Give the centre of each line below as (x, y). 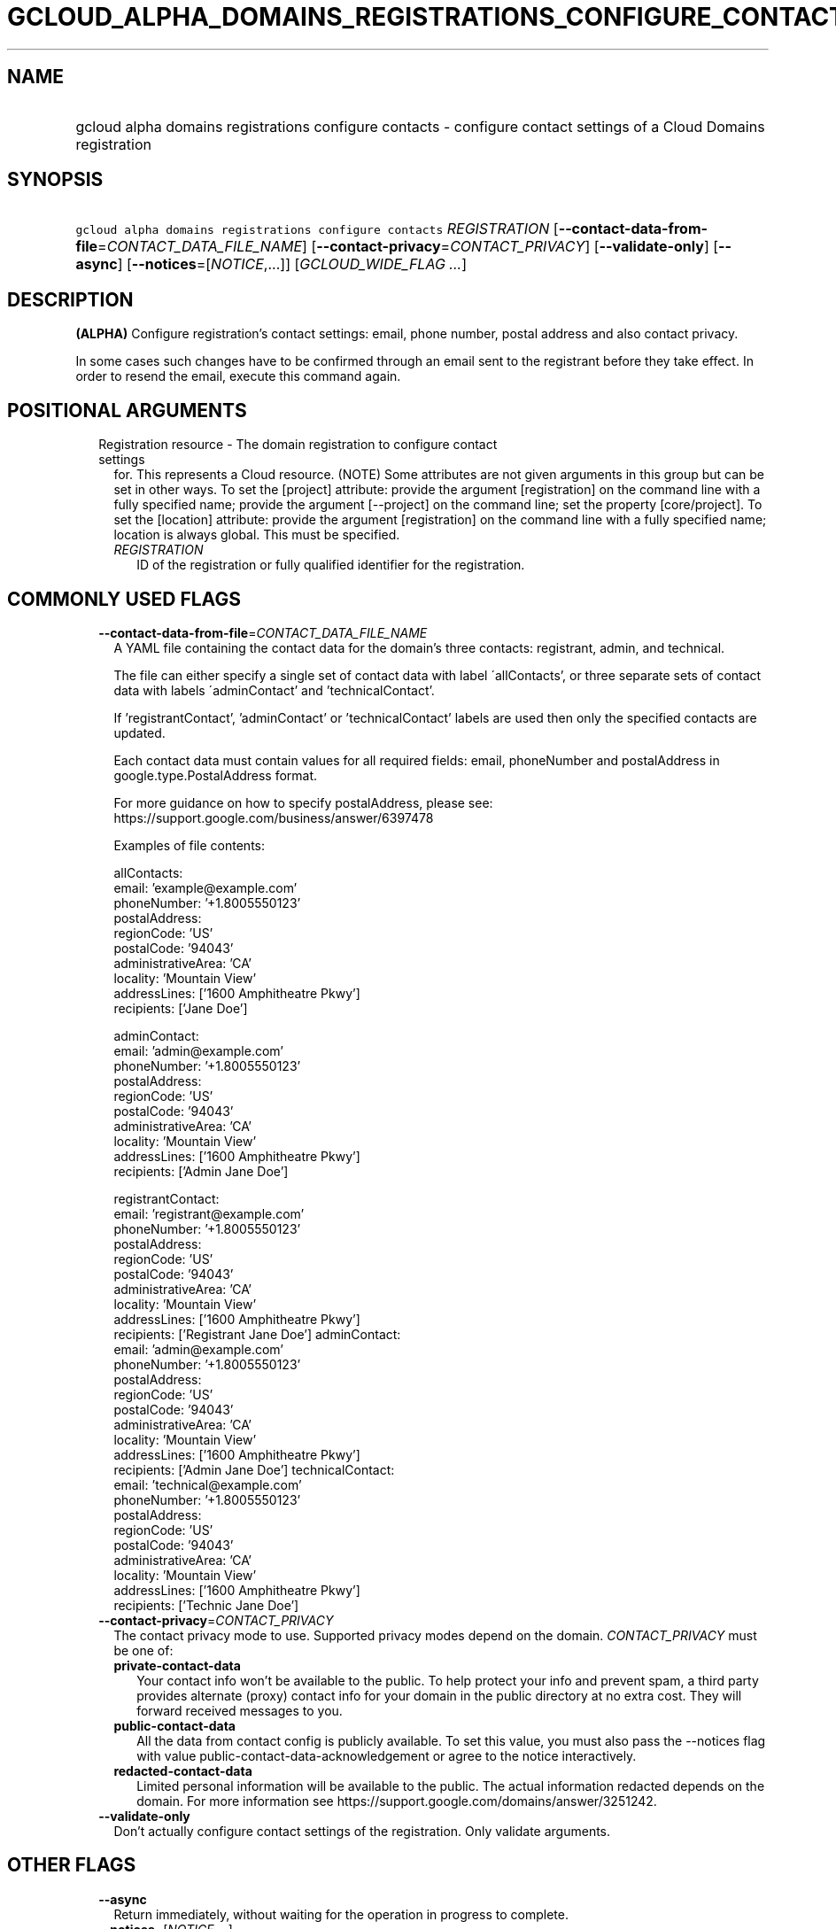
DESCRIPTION (70, 299)
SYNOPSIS (55, 180)
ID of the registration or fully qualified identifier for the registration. (331, 565)
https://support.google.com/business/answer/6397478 (274, 817)
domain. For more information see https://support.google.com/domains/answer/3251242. (397, 1801)
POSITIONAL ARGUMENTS (127, 410)
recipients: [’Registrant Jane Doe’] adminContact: (257, 1334)
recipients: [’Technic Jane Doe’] (206, 1605)
